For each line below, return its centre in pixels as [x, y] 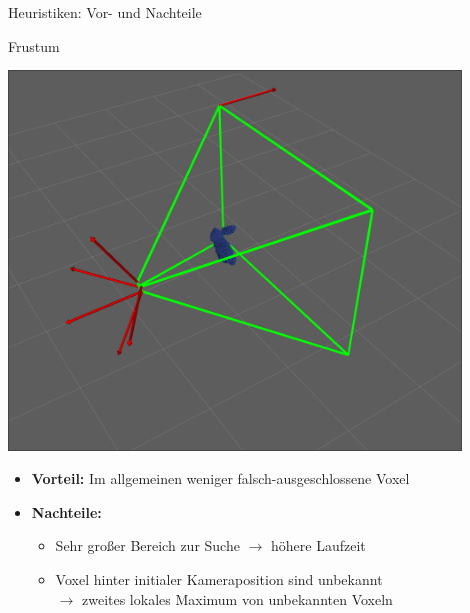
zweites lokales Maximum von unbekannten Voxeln [237, 598]
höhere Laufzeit [318, 545]
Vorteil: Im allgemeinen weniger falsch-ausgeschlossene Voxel [220, 478]
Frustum [34, 45]
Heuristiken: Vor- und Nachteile [105, 12]
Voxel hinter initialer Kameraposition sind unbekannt [219, 579]
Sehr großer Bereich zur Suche [147, 545]
